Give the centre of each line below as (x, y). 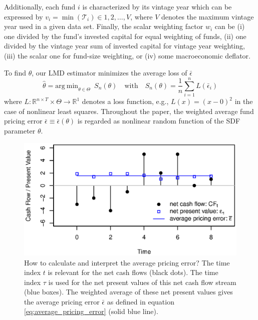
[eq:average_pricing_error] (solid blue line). (91, 311)
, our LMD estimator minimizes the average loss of (109, 72)
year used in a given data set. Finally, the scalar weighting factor (104, 26)
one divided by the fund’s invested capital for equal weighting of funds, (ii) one (125, 36)
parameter (20, 131)
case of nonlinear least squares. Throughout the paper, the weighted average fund (129, 111)
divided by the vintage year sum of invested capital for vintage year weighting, (124, 46)
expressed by (24, 16)
